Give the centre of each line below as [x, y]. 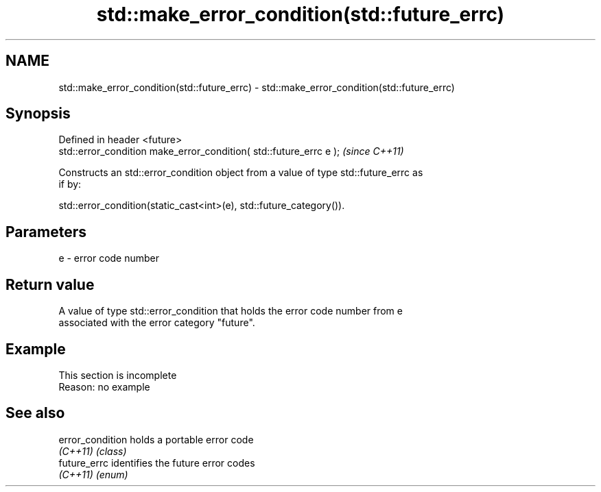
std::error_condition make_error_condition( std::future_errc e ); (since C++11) [231, 151]
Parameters [46, 232]
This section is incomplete [118, 375]
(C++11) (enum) [93, 474]
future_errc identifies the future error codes [157, 463]
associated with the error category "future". [157, 323]
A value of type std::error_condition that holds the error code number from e [231, 311]
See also [35, 413]
